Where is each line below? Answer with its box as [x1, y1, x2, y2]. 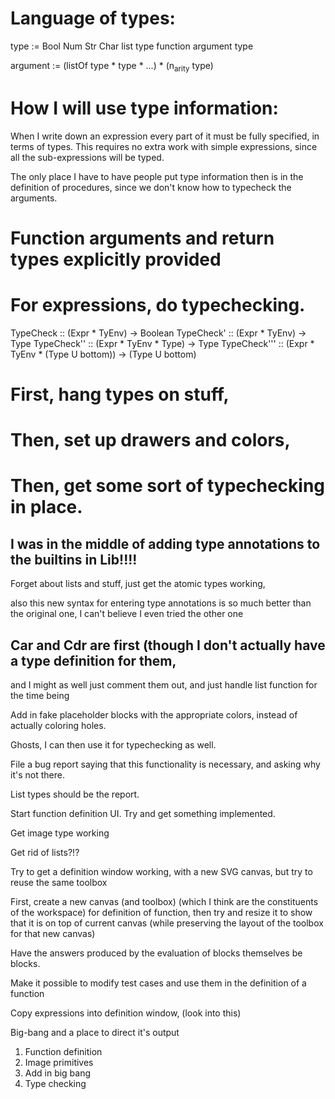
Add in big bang [24, 1067, 92, 1079]
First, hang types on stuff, [10, 383, 230, 406]
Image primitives [24, 1056, 94, 1068]
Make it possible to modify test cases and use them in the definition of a [10, 977, 307, 989]
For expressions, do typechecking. [10, 294, 306, 317]
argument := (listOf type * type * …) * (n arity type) [10, 59, 214, 74]
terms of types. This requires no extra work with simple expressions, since [10, 140, 318, 152]
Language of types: [10, 7, 176, 30]
